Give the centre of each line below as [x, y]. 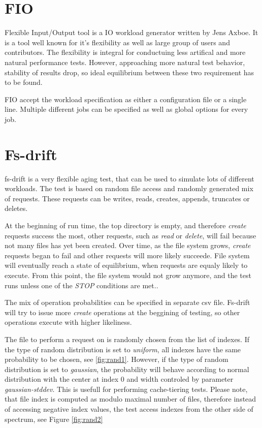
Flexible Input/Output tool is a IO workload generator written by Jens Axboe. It [132, 32]
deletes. [16, 208]
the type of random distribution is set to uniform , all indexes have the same [123, 349]
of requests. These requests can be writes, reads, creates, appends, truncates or [127, 198]
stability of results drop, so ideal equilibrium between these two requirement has [129, 72]
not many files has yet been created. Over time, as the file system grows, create [128, 245]
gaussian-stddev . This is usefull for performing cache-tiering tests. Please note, [126, 389]
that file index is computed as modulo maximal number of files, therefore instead [130, 399]
